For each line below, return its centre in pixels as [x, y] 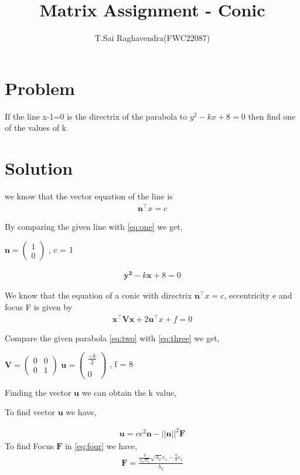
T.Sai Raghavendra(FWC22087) [152, 38]
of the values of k [36, 128]
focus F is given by [39, 306]
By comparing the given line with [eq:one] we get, [94, 226]
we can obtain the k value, [129, 392]
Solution [39, 168]
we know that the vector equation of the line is [89, 196]
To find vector [30, 412]
